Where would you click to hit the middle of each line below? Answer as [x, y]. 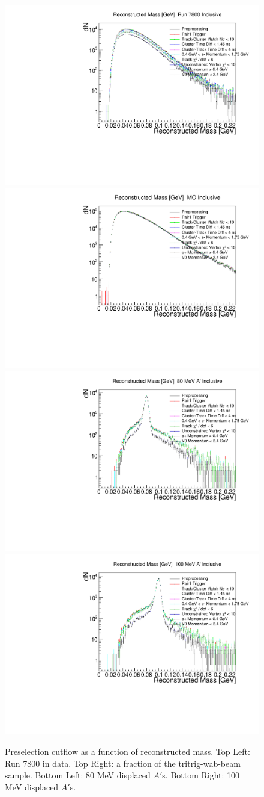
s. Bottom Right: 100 [201, 775]
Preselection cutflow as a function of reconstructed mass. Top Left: [127, 751]
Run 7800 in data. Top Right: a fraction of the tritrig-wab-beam [123, 763]
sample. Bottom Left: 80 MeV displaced [78, 775]
